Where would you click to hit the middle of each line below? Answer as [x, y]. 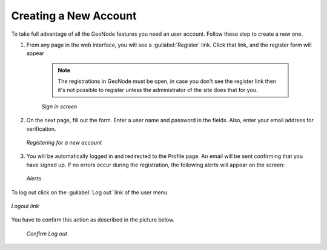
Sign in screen [59, 107]
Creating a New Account [74, 16]
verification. [41, 129]
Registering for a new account [64, 143]
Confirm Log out [47, 234]
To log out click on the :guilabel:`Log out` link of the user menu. [90, 192]
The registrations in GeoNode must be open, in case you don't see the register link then [167, 81]
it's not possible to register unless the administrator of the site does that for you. [158, 90]
